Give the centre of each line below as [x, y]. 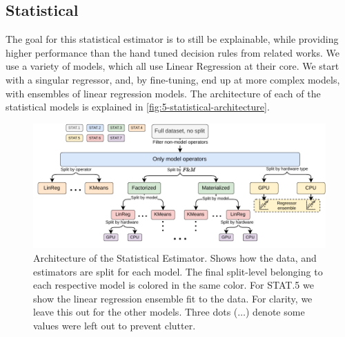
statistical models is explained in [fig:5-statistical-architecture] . [138, 107]
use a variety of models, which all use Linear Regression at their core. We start [172, 66]
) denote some [275, 312]
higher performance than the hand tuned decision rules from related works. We [172, 52]
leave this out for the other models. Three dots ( [136, 312]
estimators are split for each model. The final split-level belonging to [178, 271]
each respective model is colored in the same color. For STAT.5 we [174, 285]
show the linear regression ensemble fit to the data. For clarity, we [173, 298]
